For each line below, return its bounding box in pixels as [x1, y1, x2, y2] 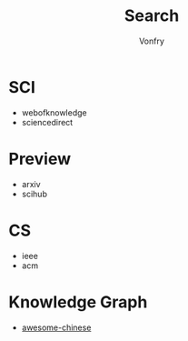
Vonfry [138, 35, 165, 46]
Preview [8, 148, 72, 169]
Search [124, 5, 180, 26]
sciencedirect [21, 116, 74, 127]
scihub [21, 188, 47, 199]
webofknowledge [21, 106, 87, 118]
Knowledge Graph [8, 292, 148, 312]
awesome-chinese [21, 322, 92, 333]
